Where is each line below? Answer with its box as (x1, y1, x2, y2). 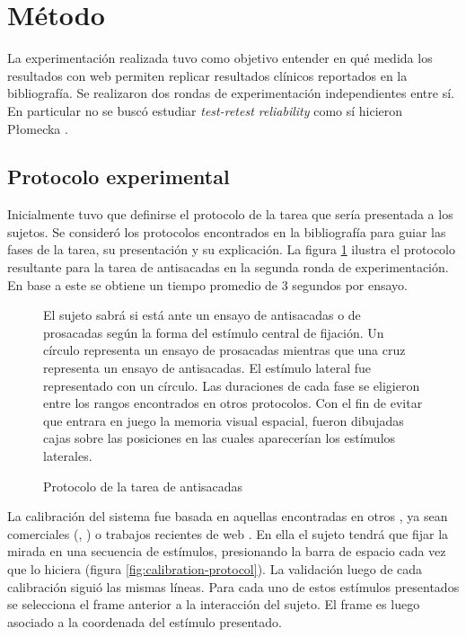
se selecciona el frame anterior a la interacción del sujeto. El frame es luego (7, 595, 420, 614)
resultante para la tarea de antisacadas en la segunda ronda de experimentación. (7, 258, 449, 277)
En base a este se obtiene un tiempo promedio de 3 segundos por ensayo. (7, 275, 408, 294)
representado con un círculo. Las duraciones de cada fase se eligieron (43, 376, 420, 394)
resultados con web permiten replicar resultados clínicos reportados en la (7, 66, 408, 84)
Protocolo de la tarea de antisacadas (43, 476, 243, 495)
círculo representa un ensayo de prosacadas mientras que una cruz (43, 341, 406, 359)
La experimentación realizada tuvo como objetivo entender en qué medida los (7, 49, 433, 67)
